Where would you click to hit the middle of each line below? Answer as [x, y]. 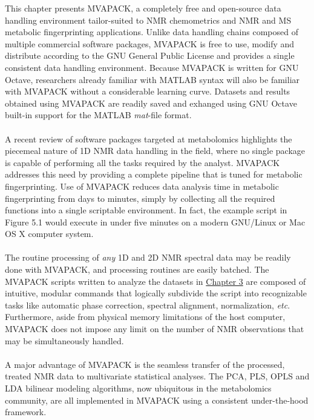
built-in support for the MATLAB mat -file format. [98, 115]
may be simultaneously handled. [64, 340]
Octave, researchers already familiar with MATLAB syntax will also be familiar [152, 79]
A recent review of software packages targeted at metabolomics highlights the [149, 138]
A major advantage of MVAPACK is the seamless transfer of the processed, [145, 364]
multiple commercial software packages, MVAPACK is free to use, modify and [150, 43]
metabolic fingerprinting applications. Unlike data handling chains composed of [152, 32]
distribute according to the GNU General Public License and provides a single [150, 55]
